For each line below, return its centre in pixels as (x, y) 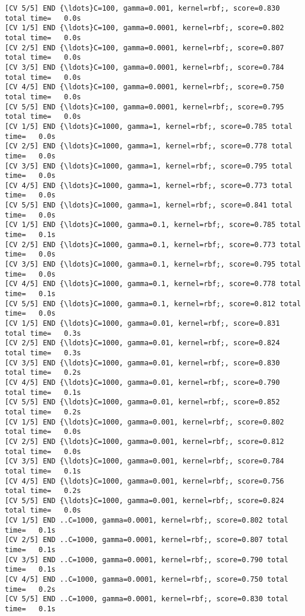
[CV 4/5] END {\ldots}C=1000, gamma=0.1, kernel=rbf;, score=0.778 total (153, 284)
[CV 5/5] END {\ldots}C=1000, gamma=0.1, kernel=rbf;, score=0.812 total (153, 304)
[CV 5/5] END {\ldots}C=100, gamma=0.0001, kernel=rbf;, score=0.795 (145, 107)
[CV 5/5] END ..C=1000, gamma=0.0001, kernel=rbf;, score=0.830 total (147, 599)
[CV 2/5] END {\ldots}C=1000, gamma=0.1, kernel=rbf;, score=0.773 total (153, 244)
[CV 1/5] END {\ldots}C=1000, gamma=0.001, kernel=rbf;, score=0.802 (145, 422)
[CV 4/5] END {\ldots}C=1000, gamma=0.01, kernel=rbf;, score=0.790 (142, 382)
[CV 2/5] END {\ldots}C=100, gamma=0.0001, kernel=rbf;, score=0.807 (145, 48)
